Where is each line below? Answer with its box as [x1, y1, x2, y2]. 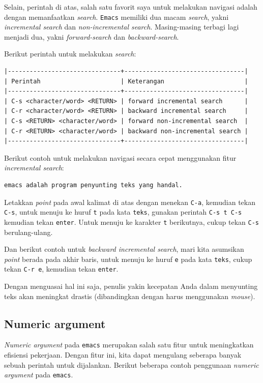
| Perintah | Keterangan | [4, 77, 248, 85]
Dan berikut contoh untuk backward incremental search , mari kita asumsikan [4, 244, 244, 254]
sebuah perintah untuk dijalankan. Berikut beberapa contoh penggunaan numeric [4, 359, 259, 370]
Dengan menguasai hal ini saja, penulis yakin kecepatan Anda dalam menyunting [4, 281, 258, 291]
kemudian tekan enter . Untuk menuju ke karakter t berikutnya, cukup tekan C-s [4, 216, 259, 227]
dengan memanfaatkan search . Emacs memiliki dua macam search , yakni [4, 11, 229, 22]
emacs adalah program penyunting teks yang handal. [4, 181, 183, 189]
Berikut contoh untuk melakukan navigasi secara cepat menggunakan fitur [4, 152, 237, 163]
